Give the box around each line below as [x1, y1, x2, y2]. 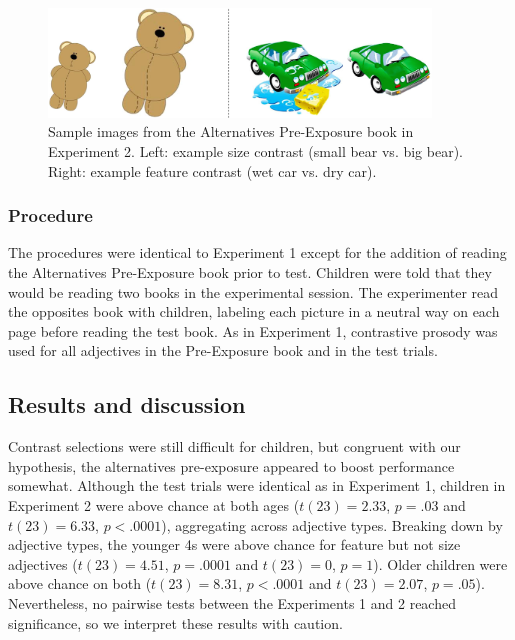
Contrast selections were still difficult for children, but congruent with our [8, 436, 461, 457]
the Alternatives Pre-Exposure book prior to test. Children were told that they [8, 262, 492, 283]
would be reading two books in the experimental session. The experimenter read [8, 281, 499, 302]
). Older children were [373, 553, 508, 574]
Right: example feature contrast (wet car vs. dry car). [48, 160, 377, 181]
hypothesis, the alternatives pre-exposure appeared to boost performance [8, 455, 455, 476]
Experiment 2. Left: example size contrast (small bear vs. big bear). [48, 141, 464, 162]
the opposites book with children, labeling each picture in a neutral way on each [8, 301, 500, 322]
